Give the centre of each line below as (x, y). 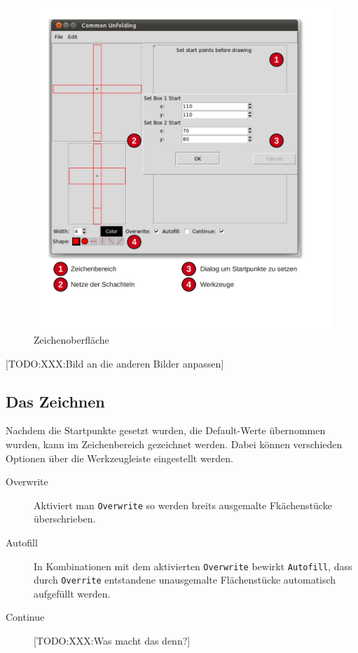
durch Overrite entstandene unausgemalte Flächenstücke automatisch (185, 580)
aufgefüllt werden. (72, 593)
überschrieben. (65, 519)
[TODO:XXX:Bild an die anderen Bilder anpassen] (115, 363)
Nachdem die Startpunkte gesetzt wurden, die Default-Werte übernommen (166, 430)
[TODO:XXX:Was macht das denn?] (112, 641)
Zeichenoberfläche (71, 339)
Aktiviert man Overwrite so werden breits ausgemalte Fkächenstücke (183, 505)
